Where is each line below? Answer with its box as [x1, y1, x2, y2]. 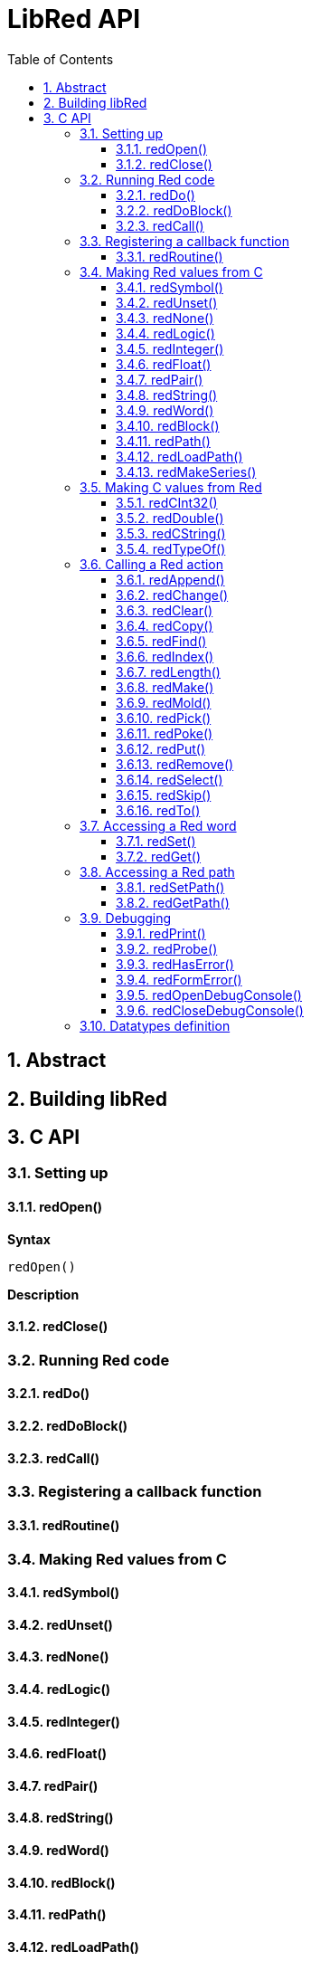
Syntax [7, 1231, 51, 1247]
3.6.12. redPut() [116, 740, 206, 757]
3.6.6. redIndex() [116, 648, 214, 664]
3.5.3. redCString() [116, 525, 226, 541]
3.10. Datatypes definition [80, 1017, 231, 1033]
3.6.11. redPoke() [116, 725, 213, 741]
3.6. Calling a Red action [80, 556, 224, 572]
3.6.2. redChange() [116, 586, 229, 603]
